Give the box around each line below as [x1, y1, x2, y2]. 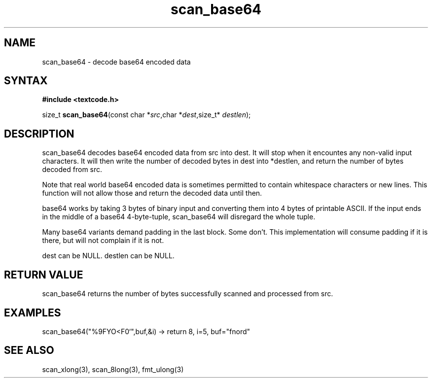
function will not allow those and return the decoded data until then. [42, 189, 262, 198]
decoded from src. [42, 165, 103, 174]
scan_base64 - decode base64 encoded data [42, 57, 191, 66]
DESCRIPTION [4, 127, 74, 140]
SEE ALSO [4, 344, 54, 357]
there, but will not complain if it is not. [42, 236, 164, 245]
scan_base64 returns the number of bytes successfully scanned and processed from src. [42, 289, 333, 298]
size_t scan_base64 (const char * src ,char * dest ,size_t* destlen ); [42, 110, 251, 119]
